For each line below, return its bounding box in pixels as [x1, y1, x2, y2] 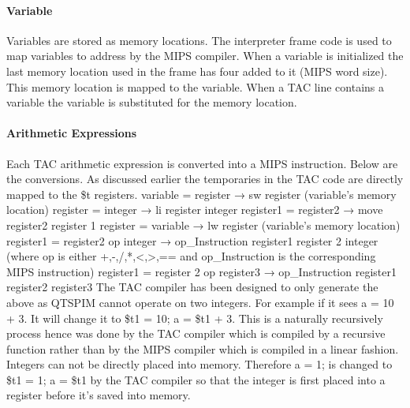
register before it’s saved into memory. [6, 387, 191, 403]
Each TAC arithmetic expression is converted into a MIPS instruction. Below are [6, 155, 398, 171]
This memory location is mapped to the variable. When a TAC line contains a [6, 78, 385, 95]
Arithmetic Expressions [6, 125, 137, 141]
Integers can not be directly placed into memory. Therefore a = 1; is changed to [6, 356, 393, 372]
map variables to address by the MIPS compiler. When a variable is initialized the [6, 47, 404, 64]
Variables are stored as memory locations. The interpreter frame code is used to [6, 32, 392, 48]
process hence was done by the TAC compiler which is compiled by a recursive [6, 325, 386, 342]
